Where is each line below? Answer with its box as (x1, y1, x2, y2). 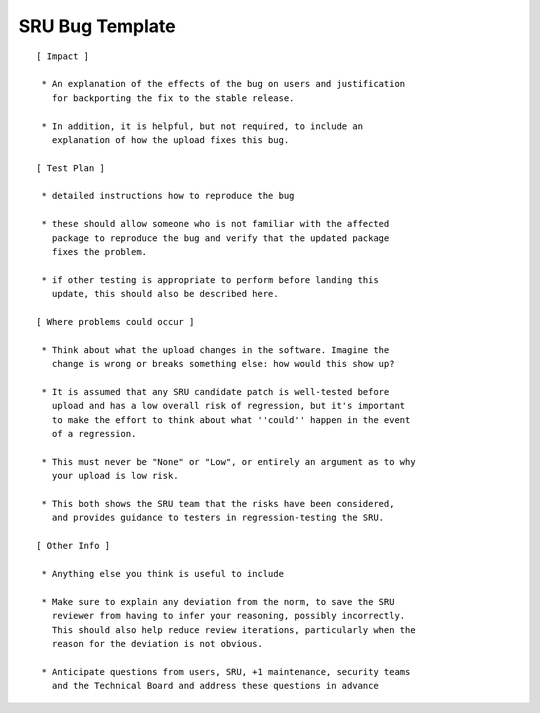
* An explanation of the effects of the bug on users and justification (41, 78, 406, 90)
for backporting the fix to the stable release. (51, 92, 295, 104)
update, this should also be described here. (51, 288, 279, 300)
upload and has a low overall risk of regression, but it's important (51, 400, 406, 412)
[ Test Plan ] (36, 162, 105, 174)
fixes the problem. (51, 246, 148, 258)
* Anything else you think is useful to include (41, 568, 285, 579)
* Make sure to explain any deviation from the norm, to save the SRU (41, 596, 395, 607)
